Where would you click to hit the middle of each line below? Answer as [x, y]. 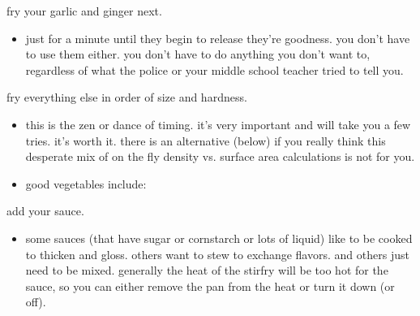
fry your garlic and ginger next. [84, 11]
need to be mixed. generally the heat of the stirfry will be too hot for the [207, 270]
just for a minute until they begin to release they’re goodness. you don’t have [218, 38]
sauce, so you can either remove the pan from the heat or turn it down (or [210, 286]
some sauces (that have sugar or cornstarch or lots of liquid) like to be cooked [219, 238]
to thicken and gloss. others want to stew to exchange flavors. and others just [217, 254]
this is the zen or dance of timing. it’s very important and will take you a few [218, 124]
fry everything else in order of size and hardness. [127, 97]
